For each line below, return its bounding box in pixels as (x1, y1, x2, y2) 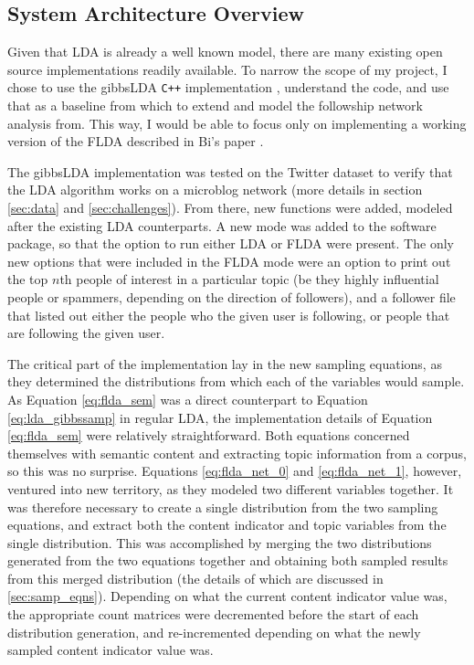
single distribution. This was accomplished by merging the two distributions (7, 533, 432, 552)
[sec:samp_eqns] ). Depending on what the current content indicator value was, (7, 586, 448, 606)
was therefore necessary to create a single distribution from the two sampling (7, 497, 438, 516)
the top (7, 269, 48, 289)
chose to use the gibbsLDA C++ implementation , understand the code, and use (7, 78, 449, 97)
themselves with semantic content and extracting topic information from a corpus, (7, 443, 467, 462)
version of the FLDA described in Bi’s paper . (7, 132, 264, 151)
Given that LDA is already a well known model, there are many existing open (7, 42, 443, 61)
